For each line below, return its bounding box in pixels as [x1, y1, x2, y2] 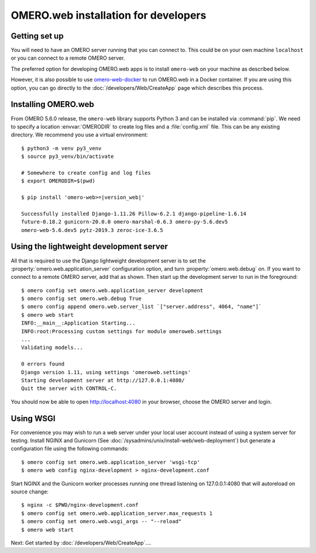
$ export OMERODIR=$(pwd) [21, 178, 96, 184]
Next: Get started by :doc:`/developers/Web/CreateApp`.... [11, 539, 152, 546]
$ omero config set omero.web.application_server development [21, 287, 204, 293]
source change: [11, 488, 49, 495]
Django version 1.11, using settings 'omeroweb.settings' [21, 369, 191, 375]
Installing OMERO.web [11, 99, 94, 109]
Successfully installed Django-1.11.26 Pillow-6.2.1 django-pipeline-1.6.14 [21, 210, 247, 217]
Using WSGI [11, 413, 56, 423]
